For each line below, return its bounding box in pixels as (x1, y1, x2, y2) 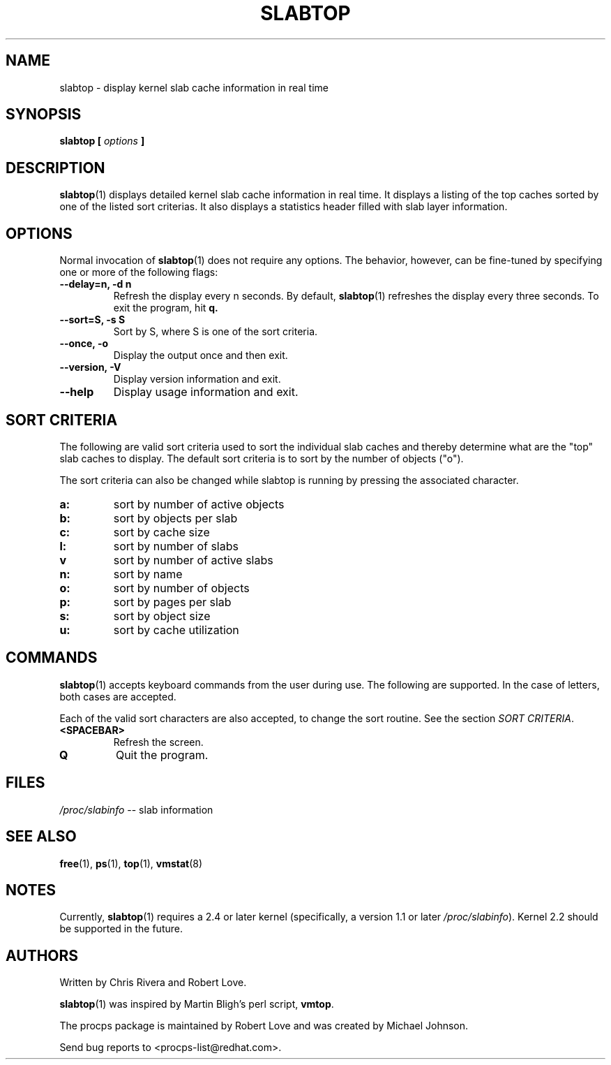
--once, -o (59, 337, 109, 350)
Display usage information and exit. (113, 385, 299, 399)
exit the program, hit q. (113, 302, 218, 314)
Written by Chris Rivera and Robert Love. (59, 976, 247, 989)
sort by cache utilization (113, 622, 239, 637)
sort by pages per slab (113, 594, 232, 609)
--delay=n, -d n (59, 278, 132, 291)
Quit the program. (115, 747, 209, 762)
